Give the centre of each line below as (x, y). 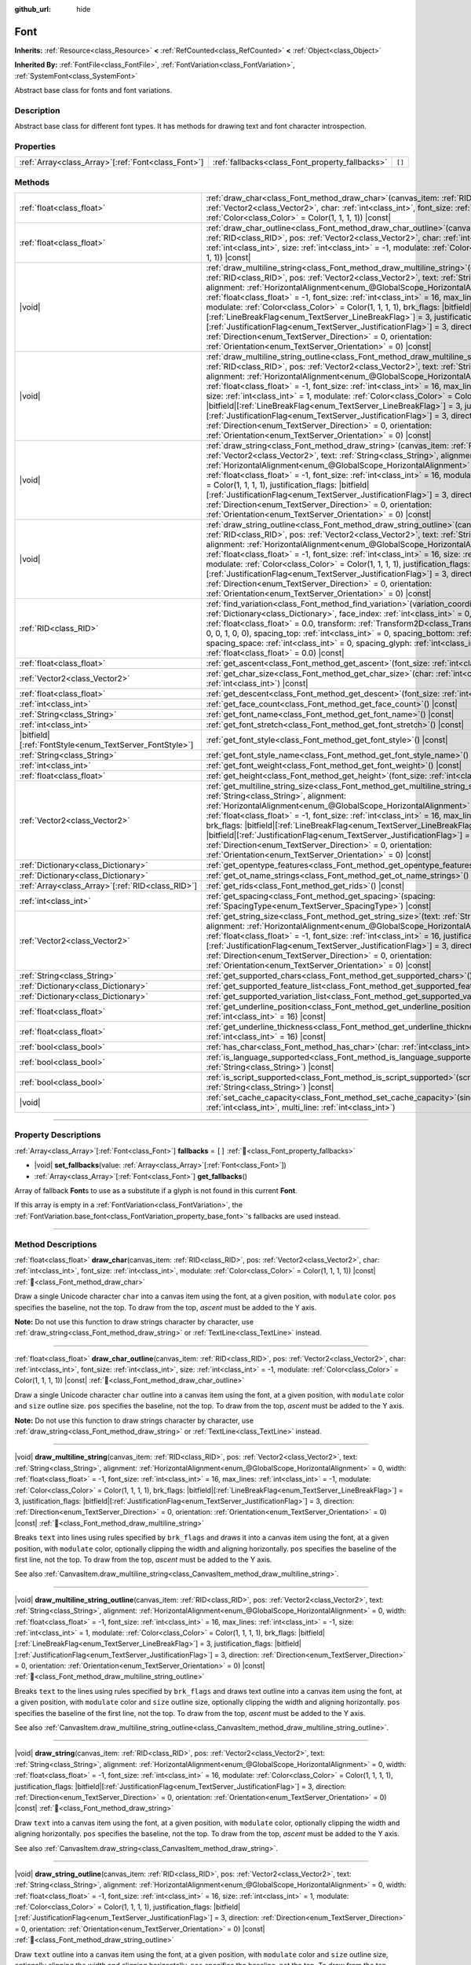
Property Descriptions (58, 1135)
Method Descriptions (56, 1244)
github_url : (33, 9)
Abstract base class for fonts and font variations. (93, 90)
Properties (35, 146)
